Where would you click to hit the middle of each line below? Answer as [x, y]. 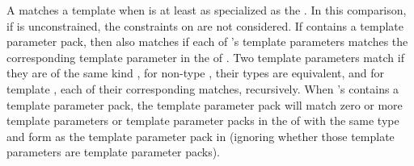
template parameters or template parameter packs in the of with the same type [203, 120]
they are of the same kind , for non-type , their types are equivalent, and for [196, 73]
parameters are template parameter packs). [113, 152]
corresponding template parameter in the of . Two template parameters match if [205, 57]
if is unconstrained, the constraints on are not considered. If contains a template [205, 25]
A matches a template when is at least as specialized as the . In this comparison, [207, 10]
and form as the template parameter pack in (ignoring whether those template [201, 136]
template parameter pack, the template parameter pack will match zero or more [205, 104]
